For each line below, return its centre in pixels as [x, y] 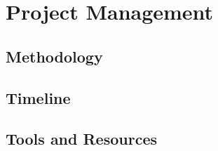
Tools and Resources [82, 139]
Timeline [38, 97]
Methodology [54, 56]
